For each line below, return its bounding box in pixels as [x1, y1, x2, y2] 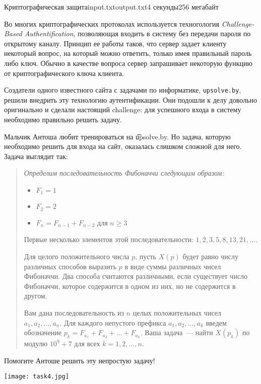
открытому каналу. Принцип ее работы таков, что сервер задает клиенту [4, 38, 227, 48]
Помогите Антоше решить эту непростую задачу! [4, 355, 155, 365]
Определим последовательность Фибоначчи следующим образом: [24, 168, 224, 178]
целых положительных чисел [133, 308, 221, 318]
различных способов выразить [24, 261, 117, 271]
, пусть [135, 251, 156, 262]
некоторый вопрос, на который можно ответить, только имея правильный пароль [4, 48, 252, 58]
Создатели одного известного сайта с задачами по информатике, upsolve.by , [4, 85, 241, 95]
